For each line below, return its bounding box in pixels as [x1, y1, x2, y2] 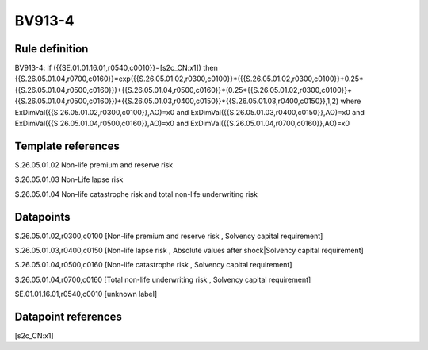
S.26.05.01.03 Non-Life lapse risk [14, 175, 124, 184]
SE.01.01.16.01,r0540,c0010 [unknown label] [14, 290, 158, 299]
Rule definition [14, 42, 89, 56]
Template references [14, 139, 120, 152]
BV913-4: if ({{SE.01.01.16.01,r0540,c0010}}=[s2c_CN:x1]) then [14, 63, 218, 73]
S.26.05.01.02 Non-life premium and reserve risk [14, 160, 174, 170]
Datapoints [14, 210, 71, 224]
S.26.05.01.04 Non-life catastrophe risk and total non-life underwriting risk [14, 189, 258, 198]
